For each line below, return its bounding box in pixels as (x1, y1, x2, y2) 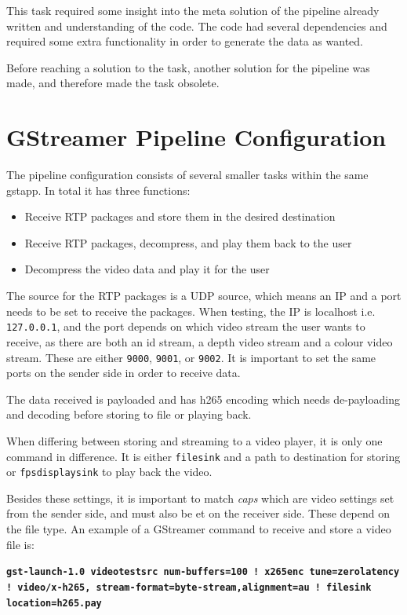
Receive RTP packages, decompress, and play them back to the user (24, 234, 352, 251)
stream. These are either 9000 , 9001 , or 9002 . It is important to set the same (6, 349, 376, 365)
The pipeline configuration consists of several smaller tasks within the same (6, 167, 369, 183)
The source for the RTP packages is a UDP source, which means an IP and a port (6, 287, 402, 304)
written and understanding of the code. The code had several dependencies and (6, 17, 387, 34)
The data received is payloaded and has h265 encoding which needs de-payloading (6, 390, 400, 407)
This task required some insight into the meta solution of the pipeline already (6, 2, 380, 18)
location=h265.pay (6, 597, 102, 609)
